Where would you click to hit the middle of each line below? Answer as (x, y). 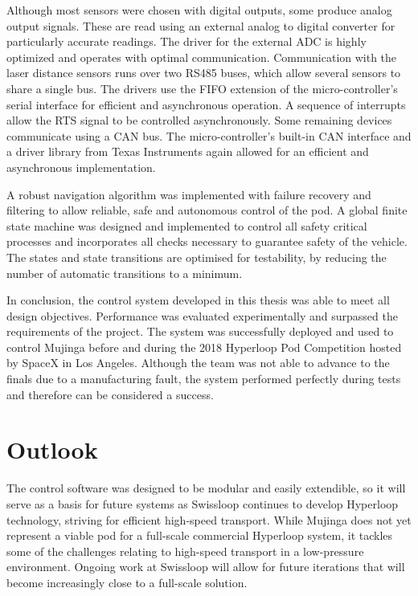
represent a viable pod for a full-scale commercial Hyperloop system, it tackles (200, 535)
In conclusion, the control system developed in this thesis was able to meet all (198, 300)
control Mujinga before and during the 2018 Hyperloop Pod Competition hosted (204, 347)
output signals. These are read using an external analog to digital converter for (201, 25)
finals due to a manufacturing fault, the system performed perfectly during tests (204, 379)
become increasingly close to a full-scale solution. (127, 582)
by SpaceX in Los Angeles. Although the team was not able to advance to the (198, 363)
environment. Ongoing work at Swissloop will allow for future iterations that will (206, 567)
